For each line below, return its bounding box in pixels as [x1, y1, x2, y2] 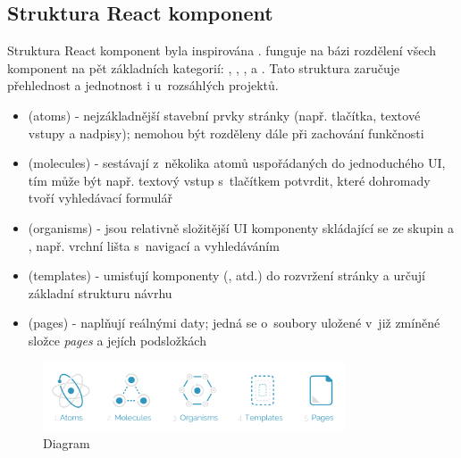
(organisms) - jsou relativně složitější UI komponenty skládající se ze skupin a [28, 218, 455, 237]
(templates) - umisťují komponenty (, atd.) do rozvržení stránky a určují [28, 266, 425, 285]
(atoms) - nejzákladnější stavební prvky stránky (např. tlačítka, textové [28, 105, 421, 124]
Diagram [43, 434, 90, 453]
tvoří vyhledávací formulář [28, 188, 172, 207]
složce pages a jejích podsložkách [28, 330, 206, 349]
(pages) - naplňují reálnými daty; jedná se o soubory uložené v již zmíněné [28, 313, 440, 332]
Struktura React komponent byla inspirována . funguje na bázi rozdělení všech [7, 41, 437, 60]
